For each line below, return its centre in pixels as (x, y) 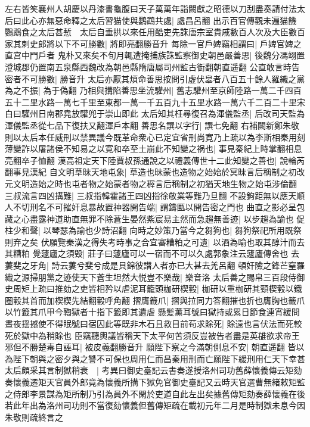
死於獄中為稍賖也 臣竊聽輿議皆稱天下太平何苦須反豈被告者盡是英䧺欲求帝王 (152, 335)
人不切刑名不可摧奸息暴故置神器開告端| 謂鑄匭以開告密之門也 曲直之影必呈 (151, 207)
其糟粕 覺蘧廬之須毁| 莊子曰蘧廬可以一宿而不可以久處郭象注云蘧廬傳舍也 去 (152, 253)
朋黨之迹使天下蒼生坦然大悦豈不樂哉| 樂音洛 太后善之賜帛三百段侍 (167, 277)
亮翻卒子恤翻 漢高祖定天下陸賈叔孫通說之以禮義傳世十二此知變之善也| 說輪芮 (155, 160)
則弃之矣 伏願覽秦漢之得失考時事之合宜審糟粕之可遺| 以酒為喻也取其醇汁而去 (155, 241)
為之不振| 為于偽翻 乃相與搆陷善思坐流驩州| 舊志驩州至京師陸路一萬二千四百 (153, 90)
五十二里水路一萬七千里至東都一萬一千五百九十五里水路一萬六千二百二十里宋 (155, 102)
